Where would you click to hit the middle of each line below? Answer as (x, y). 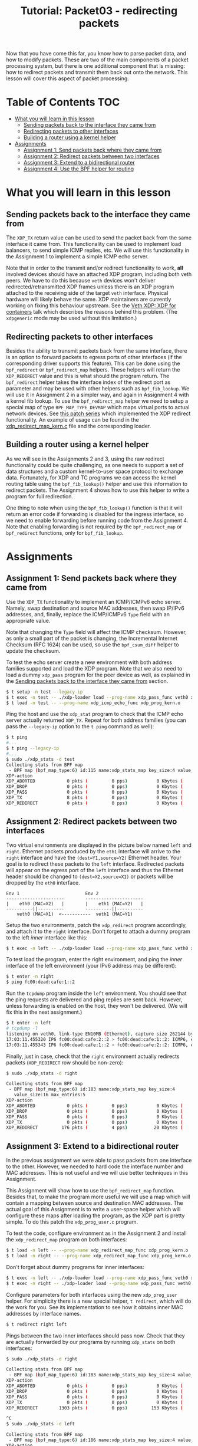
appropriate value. (28, 620)
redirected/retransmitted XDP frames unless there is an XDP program (90, 287)
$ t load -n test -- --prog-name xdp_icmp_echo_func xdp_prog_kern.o (93, 703)
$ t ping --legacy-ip (33, 748)
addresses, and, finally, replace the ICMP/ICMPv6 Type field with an (88, 614)
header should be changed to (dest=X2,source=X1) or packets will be (90, 876)
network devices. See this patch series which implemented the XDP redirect (98, 413)
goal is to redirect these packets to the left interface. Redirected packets (95, 864)
